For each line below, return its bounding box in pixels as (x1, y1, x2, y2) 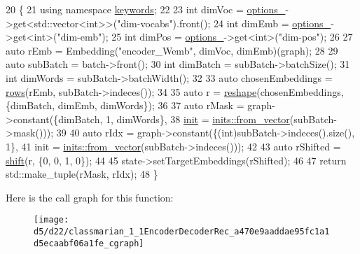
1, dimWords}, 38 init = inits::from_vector (105, 111, 290, 126)
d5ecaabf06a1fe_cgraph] (34, 238, 144, 248)
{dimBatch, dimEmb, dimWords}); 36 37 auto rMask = (6, 98, 244, 113)
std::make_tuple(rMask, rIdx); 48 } (6, 167, 158, 181)
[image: (34, 215, 69, 225)
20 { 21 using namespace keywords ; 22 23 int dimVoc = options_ (6, 2, 286, 16)
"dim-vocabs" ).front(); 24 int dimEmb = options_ (117, 15, 331, 30)
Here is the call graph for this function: (6, 190, 174, 204)
